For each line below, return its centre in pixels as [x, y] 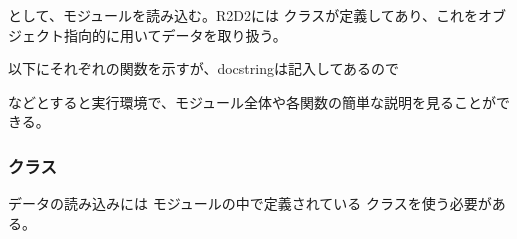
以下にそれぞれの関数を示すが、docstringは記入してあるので [204, 68]
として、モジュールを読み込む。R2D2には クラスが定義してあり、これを [243, 15]
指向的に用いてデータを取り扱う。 [175, 34]
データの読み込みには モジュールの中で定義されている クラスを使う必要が [250, 203]
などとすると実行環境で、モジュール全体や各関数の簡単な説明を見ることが [252, 101]
